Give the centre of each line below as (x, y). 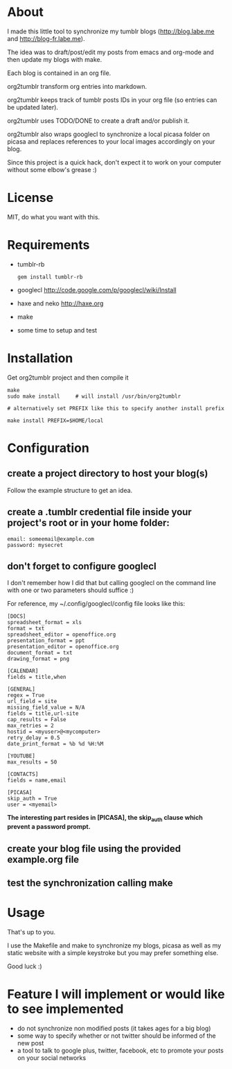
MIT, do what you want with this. (54, 217)
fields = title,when (37, 677)
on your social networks (52, 1058)
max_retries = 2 (30, 726)
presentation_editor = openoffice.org (63, 647)
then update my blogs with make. (55, 59)
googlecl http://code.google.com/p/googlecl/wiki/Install (97, 289)
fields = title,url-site (43, 714)
